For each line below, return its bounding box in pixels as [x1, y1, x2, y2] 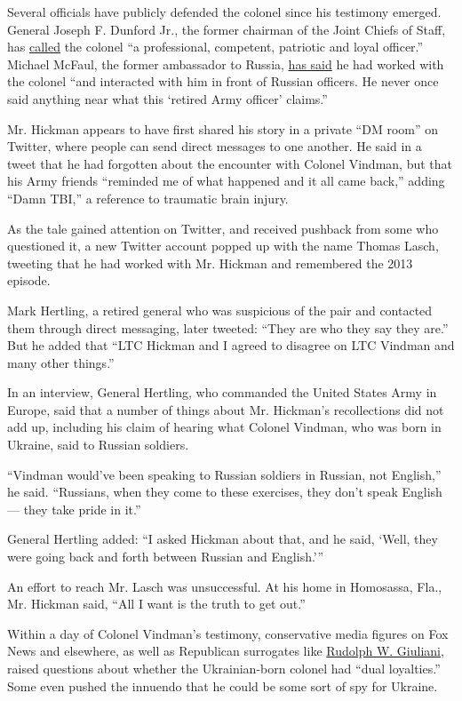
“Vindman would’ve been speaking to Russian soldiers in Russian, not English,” [7, 465, 442, 483]
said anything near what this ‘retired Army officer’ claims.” [7, 89, 328, 108]
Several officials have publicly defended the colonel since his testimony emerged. [7, 3, 442, 20]
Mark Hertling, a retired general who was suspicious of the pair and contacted [7, 300, 433, 319]
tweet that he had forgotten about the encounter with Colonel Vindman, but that [7, 154, 453, 172]
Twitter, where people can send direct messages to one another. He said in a [7, 137, 422, 155]
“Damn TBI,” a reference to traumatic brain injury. [7, 188, 289, 207]
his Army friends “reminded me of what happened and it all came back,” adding [7, 171, 445, 190]
